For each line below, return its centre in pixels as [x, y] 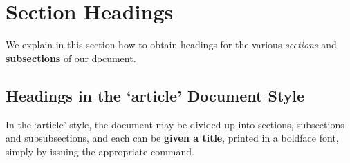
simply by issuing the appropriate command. [100, 151]
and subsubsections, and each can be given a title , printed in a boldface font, [172, 138]
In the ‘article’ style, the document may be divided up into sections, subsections [175, 124]
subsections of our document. [71, 58]
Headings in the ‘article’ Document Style [155, 95]
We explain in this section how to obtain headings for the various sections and [171, 45]
